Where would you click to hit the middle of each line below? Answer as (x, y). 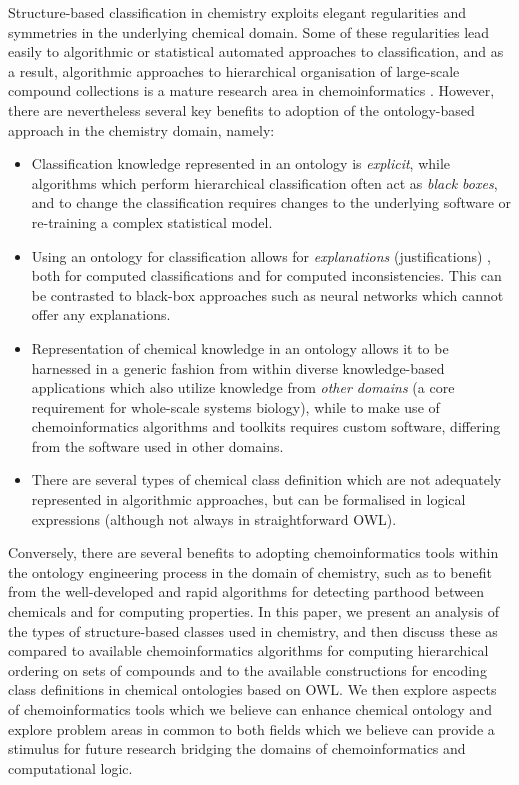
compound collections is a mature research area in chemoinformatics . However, (251, 90)
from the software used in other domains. (157, 445)
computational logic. (70, 767)
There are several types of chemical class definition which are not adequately (266, 479)
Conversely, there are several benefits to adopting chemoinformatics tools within (253, 552)
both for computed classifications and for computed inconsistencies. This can (266, 275)
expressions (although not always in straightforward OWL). (214, 518)
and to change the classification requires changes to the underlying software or (271, 202)
